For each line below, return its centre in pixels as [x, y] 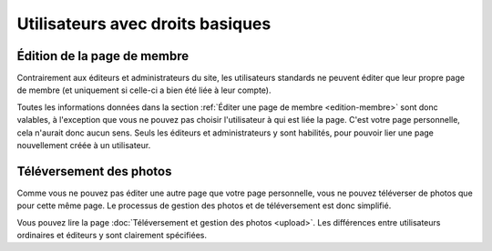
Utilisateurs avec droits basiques [144, 24]
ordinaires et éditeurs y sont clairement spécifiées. [112, 236]
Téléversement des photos [94, 171]
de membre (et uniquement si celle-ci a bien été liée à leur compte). [144, 90]
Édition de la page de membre [103, 56]
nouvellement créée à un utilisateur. [84, 146]
